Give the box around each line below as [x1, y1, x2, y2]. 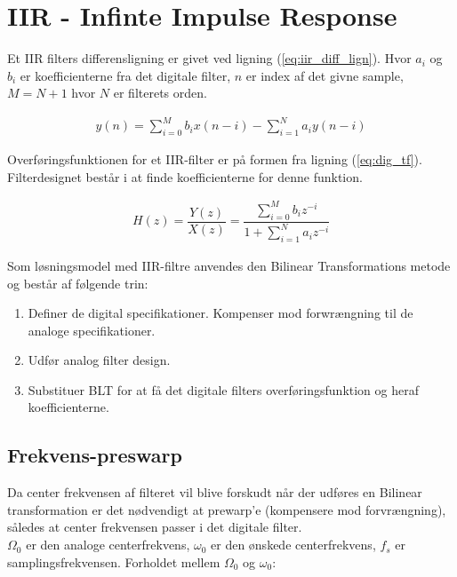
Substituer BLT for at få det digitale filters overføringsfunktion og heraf [28, 380, 419, 399]
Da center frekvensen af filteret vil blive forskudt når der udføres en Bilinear [7, 483, 422, 502]
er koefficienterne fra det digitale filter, [20, 66, 231, 84]
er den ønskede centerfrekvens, [211, 535, 376, 554]
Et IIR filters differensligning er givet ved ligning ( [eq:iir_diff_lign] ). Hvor [7, 49, 412, 67]
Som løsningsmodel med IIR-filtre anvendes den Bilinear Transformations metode [7, 256, 451, 274]
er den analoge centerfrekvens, [26, 535, 190, 554]
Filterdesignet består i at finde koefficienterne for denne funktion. [7, 167, 363, 186]
